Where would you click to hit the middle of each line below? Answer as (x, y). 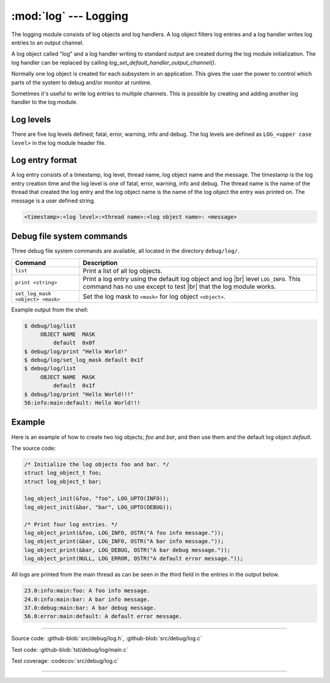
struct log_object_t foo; (63, 473)
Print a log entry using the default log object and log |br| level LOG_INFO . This (192, 278)
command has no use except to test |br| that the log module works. (179, 286)
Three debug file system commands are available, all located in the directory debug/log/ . (125, 251)
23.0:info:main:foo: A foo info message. (87, 591)
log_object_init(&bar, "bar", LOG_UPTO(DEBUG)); (98, 507)
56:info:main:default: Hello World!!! (82, 403)
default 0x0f (74, 343)
